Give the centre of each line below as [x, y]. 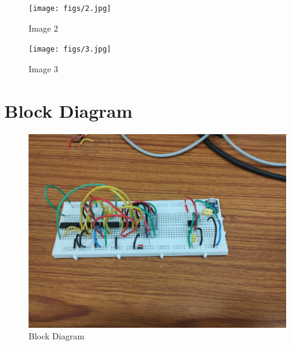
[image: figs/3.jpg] [70, 49]
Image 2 [43, 28]
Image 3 [43, 68]
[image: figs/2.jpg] [70, 8]
